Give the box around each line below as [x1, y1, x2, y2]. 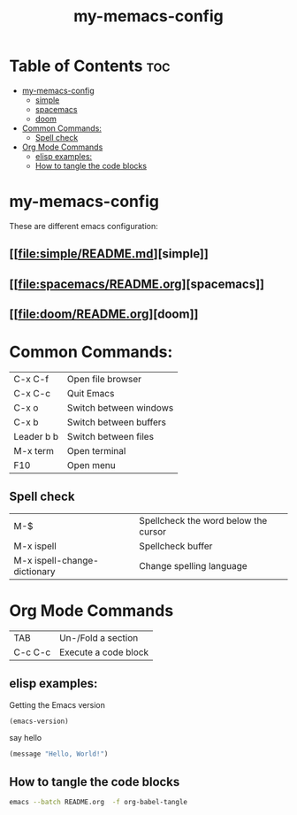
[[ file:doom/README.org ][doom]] [9, 307, 199, 322]
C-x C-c [13, 387, 51, 399]
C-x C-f [13, 373, 49, 385]
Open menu [66, 458, 117, 471]
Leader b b [13, 430, 59, 442]
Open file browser [66, 373, 142, 385]
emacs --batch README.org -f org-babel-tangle [9, 798, 188, 807]
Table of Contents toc [9, 56, 171, 76]
